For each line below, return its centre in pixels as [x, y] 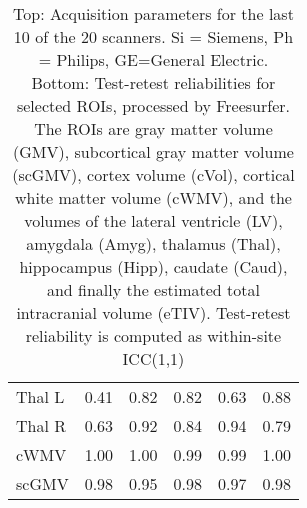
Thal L [40, 396]
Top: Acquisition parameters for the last [153, 13]
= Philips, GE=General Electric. [153, 59]
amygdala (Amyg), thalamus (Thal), [153, 243]
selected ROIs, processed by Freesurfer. [153, 105]
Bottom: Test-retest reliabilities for [153, 82]
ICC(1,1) [153, 358]
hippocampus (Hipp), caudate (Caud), [153, 266]
